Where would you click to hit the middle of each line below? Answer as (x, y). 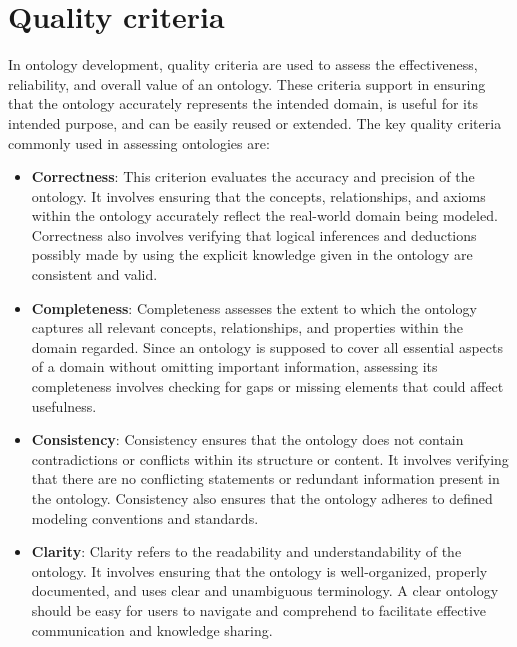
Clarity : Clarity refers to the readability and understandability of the (246, 551)
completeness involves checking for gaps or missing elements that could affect (267, 386)
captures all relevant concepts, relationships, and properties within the (247, 327)
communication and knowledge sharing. (152, 629)
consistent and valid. (94, 274)
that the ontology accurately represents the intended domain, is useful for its (243, 103)
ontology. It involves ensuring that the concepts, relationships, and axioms (258, 195)
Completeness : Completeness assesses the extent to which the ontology (254, 307)
